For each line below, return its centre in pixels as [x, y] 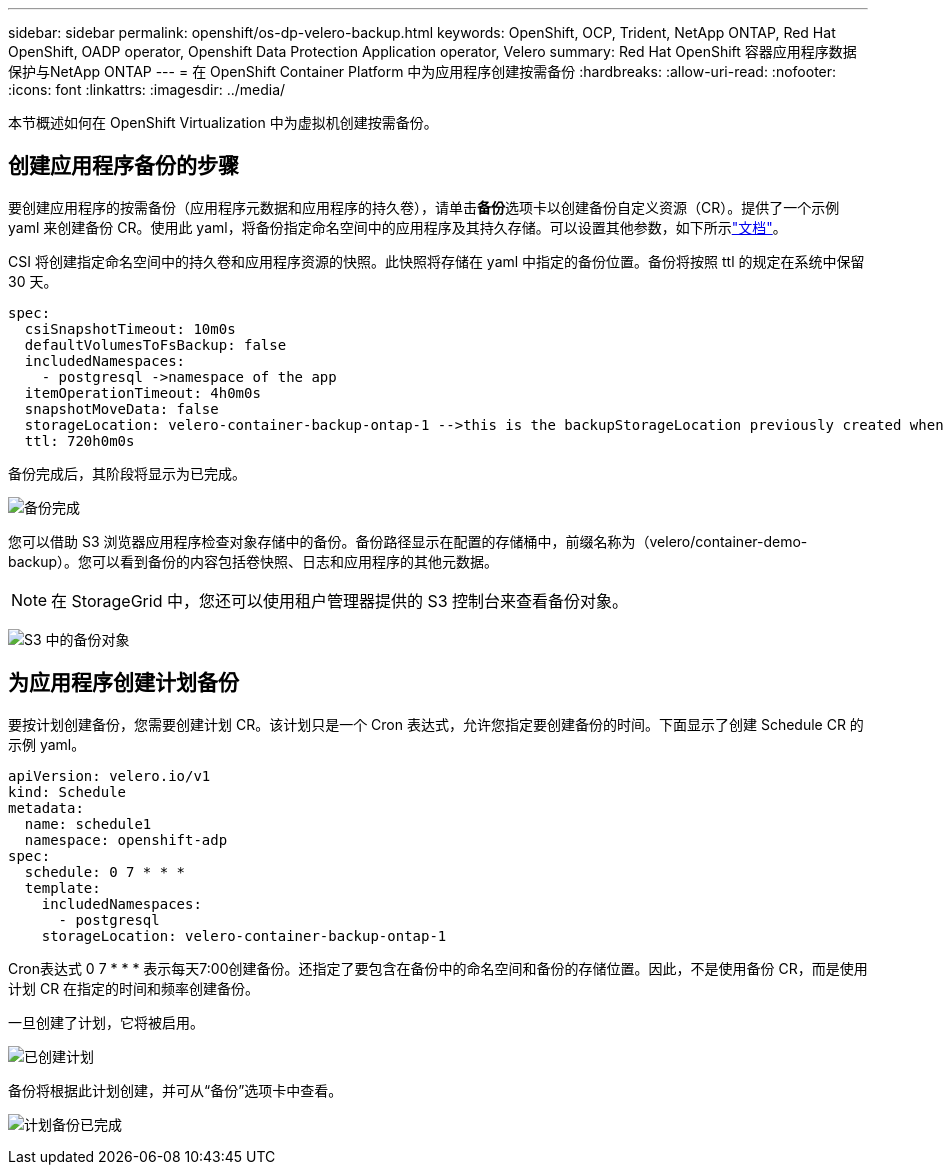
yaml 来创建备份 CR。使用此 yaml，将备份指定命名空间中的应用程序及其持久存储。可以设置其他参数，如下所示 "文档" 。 [397, 227]
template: [62, 887]
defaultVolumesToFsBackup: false [155, 344]
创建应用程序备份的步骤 [123, 166]
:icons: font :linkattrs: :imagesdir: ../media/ [147, 89]
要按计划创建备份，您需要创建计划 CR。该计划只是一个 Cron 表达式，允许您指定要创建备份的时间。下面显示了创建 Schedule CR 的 [436, 724]
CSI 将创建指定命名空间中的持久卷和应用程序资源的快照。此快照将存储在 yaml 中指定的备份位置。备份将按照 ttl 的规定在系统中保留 [436, 261]
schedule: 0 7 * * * [105, 871]
